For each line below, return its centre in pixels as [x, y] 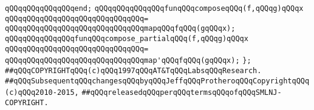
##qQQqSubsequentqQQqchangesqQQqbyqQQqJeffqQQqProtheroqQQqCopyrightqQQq [157, 81]
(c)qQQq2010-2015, [42, 93]
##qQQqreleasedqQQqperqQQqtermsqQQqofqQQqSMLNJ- [182, 93]
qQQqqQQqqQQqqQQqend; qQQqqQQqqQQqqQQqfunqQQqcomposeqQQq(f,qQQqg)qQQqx [154, 8]
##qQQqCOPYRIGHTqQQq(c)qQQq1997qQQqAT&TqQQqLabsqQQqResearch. [133, 70]
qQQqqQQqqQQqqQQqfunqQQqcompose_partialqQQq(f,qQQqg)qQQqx [127, 38]
